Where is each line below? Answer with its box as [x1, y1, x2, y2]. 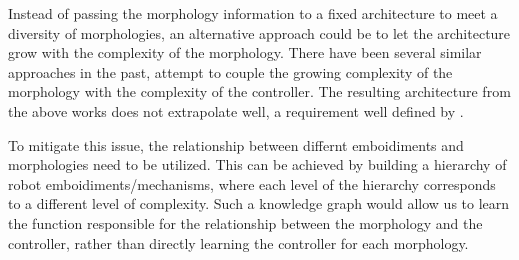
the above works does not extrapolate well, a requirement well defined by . [8, 100, 464, 121]
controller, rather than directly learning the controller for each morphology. [8, 232, 469, 253]
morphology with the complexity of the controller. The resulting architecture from [8, 81, 511, 102]
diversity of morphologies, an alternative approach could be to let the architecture [8, 22, 511, 43]
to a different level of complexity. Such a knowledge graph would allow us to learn [8, 193, 510, 214]
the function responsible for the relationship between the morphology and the [8, 212, 483, 233]
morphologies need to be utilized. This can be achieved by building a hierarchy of [8, 154, 507, 175]
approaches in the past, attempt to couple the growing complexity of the [8, 61, 453, 82]
